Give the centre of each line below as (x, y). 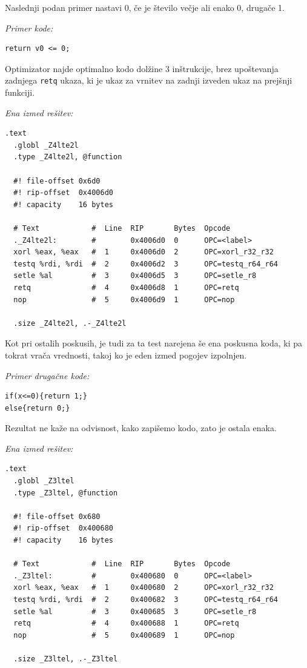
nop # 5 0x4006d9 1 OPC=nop (124, 299)
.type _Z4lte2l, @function (68, 157)
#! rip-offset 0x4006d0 (63, 193)
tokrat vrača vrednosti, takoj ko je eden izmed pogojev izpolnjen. (126, 355)
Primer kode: (29, 28)
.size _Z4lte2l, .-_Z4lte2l (70, 323)
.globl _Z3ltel (44, 481)
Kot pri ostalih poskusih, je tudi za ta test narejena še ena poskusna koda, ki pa (154, 343)
